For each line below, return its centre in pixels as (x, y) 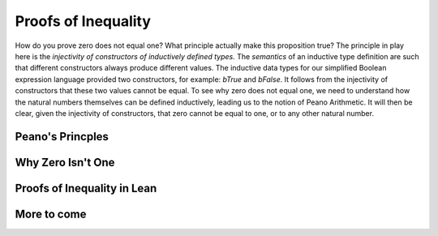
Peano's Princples (62, 137)
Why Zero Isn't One (65, 162)
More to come (51, 214)
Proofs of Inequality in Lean (86, 188)
